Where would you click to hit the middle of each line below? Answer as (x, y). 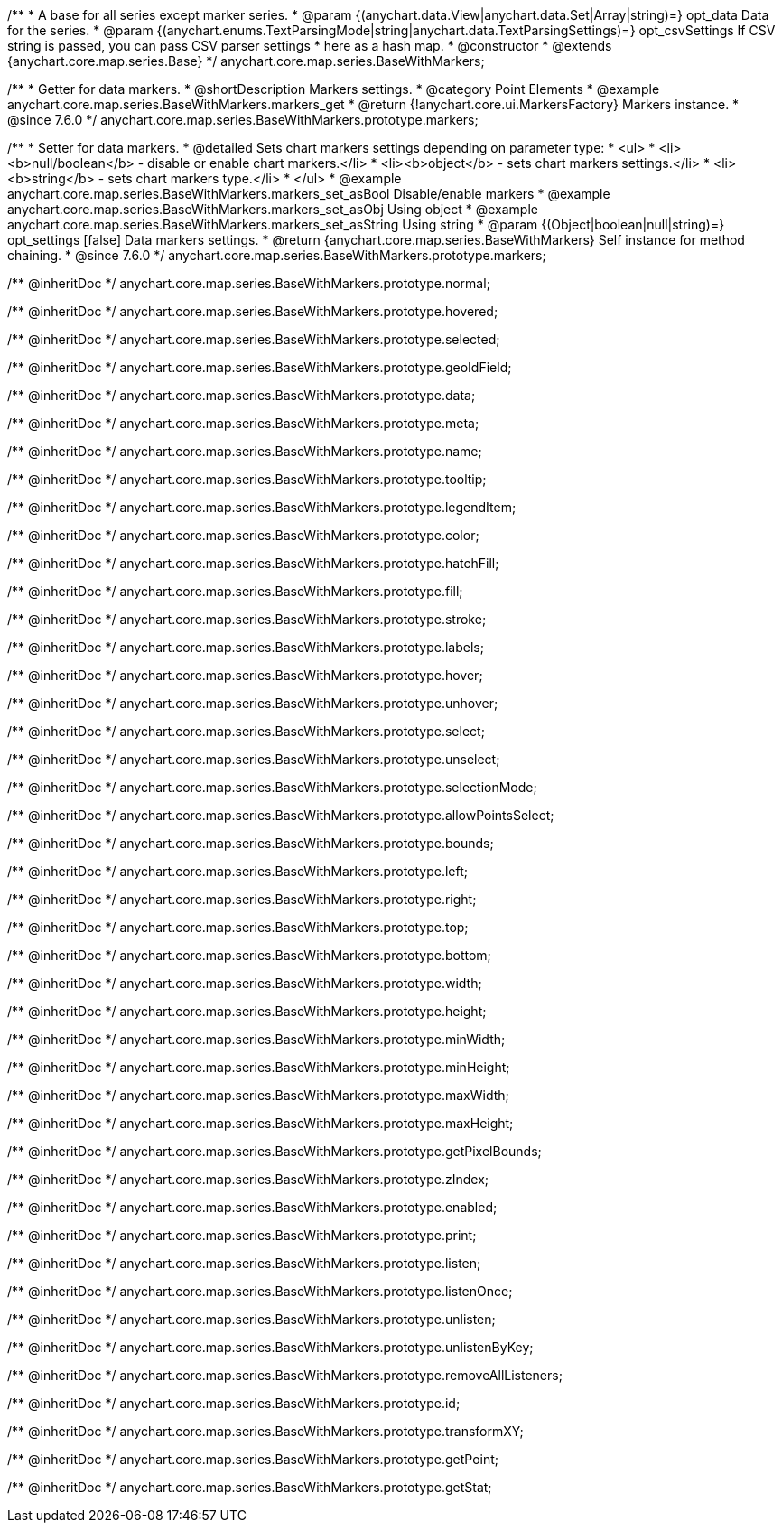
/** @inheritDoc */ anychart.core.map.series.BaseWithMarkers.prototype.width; (245, 983)
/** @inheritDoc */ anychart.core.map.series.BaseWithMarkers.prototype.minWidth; (256, 1039)
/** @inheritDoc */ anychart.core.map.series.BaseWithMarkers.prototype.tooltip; (247, 479)
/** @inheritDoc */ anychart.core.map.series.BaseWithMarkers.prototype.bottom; (249, 955)
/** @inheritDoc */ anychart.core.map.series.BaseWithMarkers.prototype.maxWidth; (258, 1095)
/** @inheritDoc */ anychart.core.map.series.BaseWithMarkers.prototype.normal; (249, 283)
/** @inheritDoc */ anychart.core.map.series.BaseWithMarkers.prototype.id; (234, 1403)
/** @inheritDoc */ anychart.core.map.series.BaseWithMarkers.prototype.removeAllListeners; (285, 1375)
